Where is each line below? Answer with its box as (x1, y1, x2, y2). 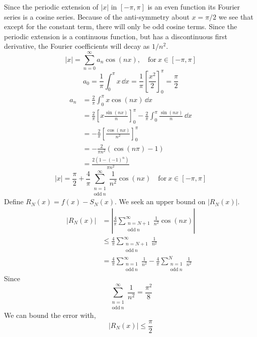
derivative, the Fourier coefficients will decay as (4, 41, 150, 51)
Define (4, 196, 24, 207)
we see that (218, 11, 253, 22)
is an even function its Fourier (147, 2, 240, 12)
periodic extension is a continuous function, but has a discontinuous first (4, 31, 227, 41)
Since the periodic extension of (4, 2, 99, 12)
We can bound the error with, (4, 309, 96, 320)
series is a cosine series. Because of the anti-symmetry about (4, 11, 190, 22)
